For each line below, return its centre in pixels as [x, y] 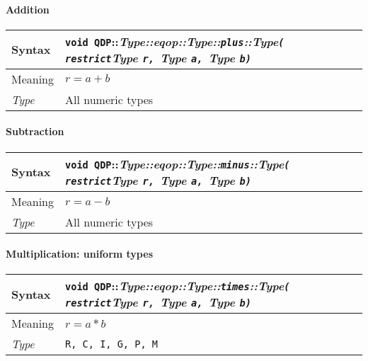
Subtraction [35, 131]
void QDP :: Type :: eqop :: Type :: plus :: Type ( [175, 41]
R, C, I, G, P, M [111, 344]
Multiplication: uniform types [79, 254]
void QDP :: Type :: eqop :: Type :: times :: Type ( [178, 286]
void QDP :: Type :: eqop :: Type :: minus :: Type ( [178, 164]
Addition [28, 9]
